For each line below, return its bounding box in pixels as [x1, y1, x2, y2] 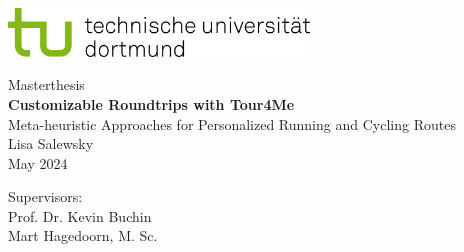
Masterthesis [8, 74, 85, 95]
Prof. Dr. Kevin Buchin [8, 205, 152, 226]
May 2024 [8, 152, 68, 173]
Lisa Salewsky [8, 133, 94, 154]
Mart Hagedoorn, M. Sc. [8, 225, 158, 246]
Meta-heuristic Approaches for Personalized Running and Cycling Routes [8, 113, 456, 134]
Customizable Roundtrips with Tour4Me [8, 93, 295, 114]
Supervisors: [8, 186, 83, 207]
